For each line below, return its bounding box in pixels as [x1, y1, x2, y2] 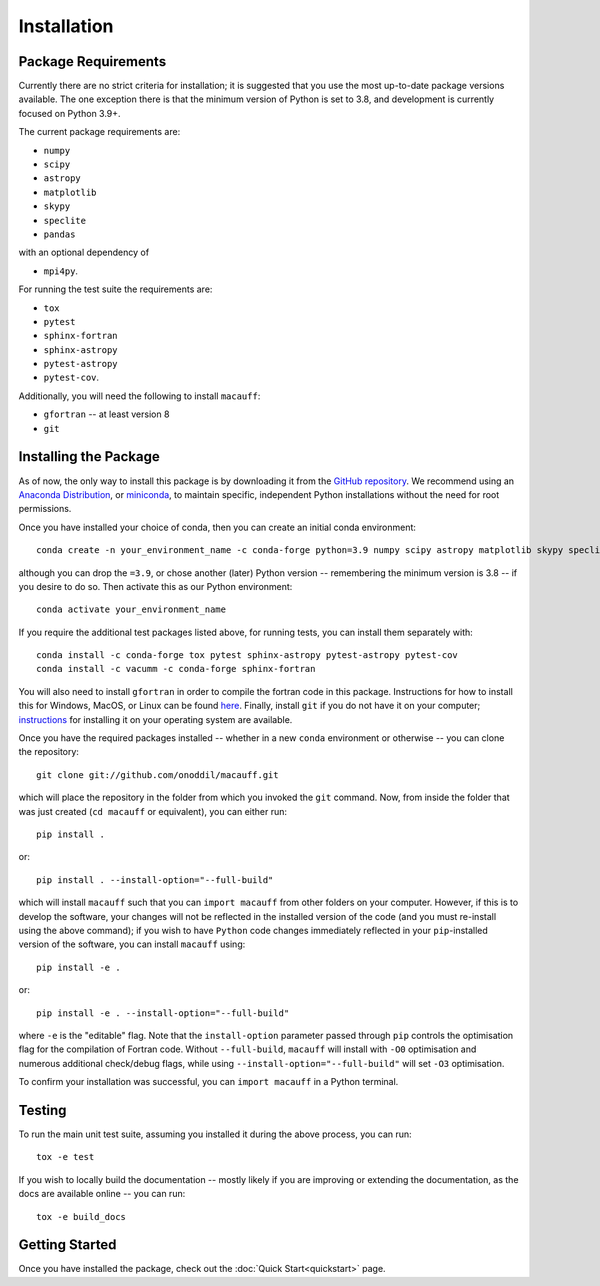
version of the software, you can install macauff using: [18, 938, 246, 950]
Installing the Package [18, 448, 160, 465]
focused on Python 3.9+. [18, 107, 121, 119]
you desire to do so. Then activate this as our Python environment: [18, 580, 293, 592]
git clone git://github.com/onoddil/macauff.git [36, 769, 279, 780]
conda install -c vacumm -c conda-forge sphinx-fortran [36, 663, 316, 675]
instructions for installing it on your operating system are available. [18, 713, 293, 725]
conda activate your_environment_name [36, 604, 227, 615]
